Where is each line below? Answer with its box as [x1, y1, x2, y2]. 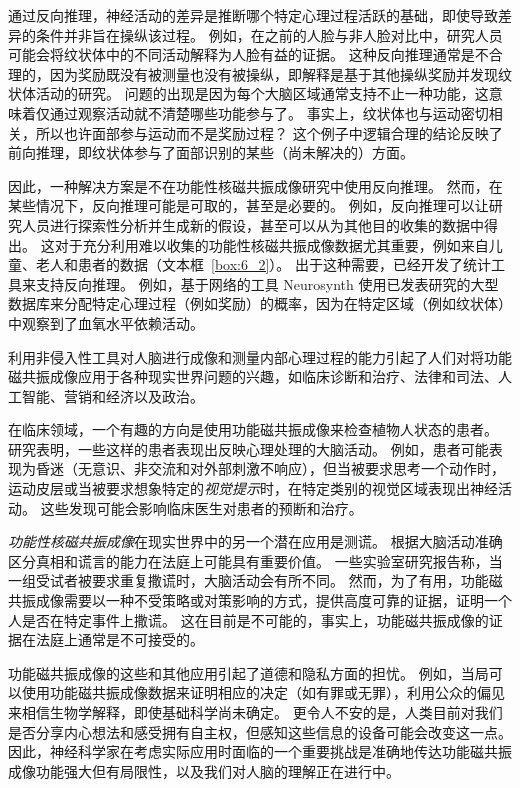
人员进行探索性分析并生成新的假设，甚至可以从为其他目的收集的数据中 [21, 214, 484, 235]
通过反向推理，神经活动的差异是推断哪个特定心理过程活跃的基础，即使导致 [8, 5, 498, 25]
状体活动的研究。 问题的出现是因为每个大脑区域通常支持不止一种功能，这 [8, 83, 489, 104]
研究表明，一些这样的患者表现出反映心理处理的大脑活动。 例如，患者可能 [8, 438, 489, 459]
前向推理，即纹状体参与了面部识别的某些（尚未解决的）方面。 [8, 142, 414, 163]
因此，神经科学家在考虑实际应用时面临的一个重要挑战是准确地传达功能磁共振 [8, 741, 512, 762]
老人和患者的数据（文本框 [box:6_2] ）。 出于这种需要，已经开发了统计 [35, 254, 492, 275]
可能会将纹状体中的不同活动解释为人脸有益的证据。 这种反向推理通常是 [8, 44, 475, 65]
